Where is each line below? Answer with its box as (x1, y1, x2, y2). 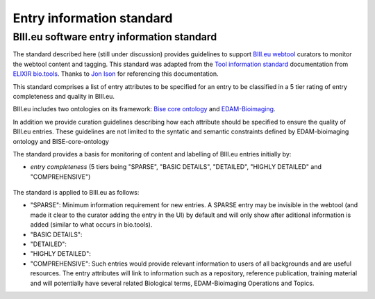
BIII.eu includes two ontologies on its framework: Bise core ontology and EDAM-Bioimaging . (12, 105, 276, 113)
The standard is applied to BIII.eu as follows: (12, 188, 140, 197)
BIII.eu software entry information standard (12, 31, 217, 43)
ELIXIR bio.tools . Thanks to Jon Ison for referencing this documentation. (12, 70, 219, 78)
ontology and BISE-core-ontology (12, 137, 109, 145)
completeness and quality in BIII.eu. (12, 92, 115, 100)
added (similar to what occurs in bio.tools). (30, 220, 153, 229)
